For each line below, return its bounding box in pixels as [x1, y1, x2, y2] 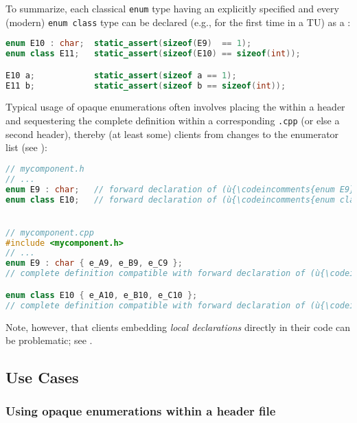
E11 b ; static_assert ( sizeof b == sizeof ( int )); [5, 80, 286, 91]
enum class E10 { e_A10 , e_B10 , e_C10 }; [5, 290, 198, 300]
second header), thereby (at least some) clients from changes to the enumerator [5, 126, 339, 141]
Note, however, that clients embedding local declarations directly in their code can [5, 319, 351, 334]
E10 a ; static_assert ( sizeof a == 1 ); [5, 70, 237, 80]
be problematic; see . [5, 333, 93, 347]
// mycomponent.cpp [5, 227, 94, 238]
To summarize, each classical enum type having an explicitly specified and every [5, 1, 339, 15]
